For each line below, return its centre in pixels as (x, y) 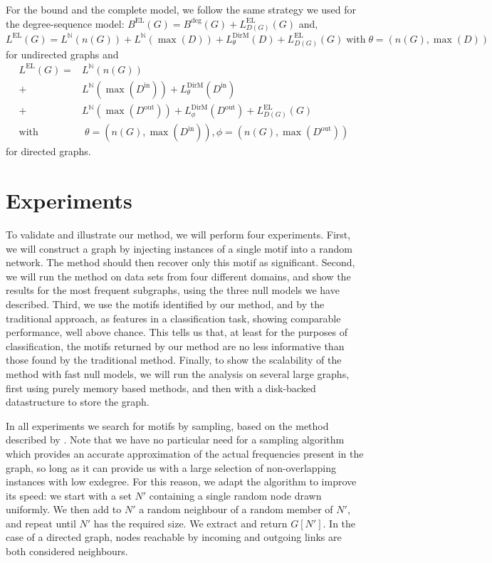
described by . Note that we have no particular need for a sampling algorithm (175, 440)
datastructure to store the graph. (78, 402)
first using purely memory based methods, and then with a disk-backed (161, 388)
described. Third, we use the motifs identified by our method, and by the (165, 304)
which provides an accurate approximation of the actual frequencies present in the (185, 453)
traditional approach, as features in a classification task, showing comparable (173, 318)
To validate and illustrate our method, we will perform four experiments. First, (178, 234)
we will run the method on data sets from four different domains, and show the (178, 276)
